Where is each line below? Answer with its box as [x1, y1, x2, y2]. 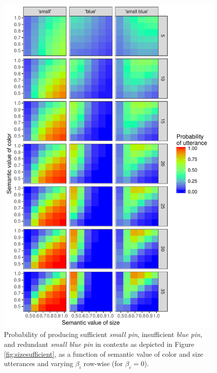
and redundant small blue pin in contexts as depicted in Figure [4, 339, 194, 349]
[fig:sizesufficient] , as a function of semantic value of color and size [4, 348, 204, 359]
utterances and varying [4, 358, 73, 369]
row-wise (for [83, 358, 123, 369]
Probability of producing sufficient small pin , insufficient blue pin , [4, 329, 203, 339]
